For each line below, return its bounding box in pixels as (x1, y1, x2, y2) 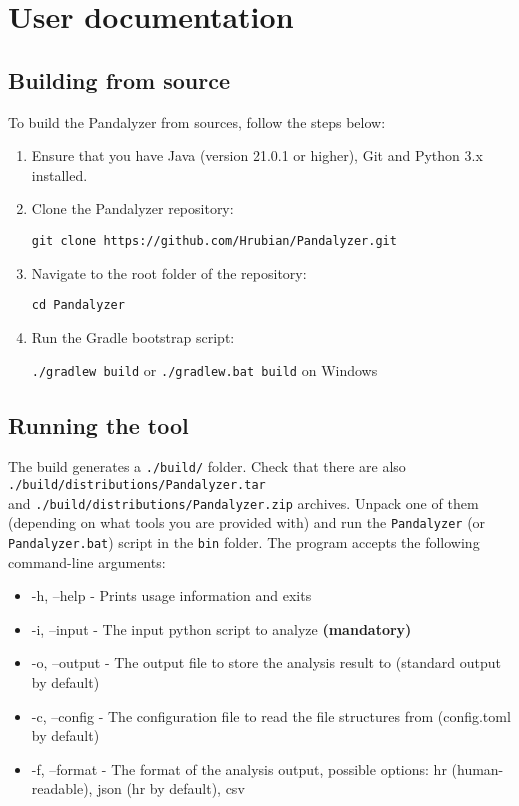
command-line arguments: (8, 551, 166, 572)
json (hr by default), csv (97, 778, 245, 799)
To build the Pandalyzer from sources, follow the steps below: (8, 111, 386, 132)
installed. (31, 164, 88, 185)
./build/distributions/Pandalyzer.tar (8, 477, 266, 492)
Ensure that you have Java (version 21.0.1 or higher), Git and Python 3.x (31, 145, 483, 166)
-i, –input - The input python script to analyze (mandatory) (31, 618, 412, 639)
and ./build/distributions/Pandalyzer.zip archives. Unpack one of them (8, 492, 479, 513)
